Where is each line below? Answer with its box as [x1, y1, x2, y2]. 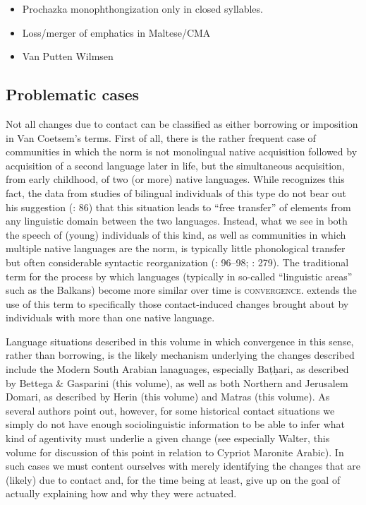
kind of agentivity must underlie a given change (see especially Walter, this [6, 431, 330, 446]
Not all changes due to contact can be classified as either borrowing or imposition [6, 116, 358, 131]
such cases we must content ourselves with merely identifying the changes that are [6, 458, 361, 473]
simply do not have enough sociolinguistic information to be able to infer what [6, 417, 346, 432]
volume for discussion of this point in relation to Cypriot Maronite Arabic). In [6, 444, 344, 459]
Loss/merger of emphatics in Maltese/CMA [22, 25, 211, 40]
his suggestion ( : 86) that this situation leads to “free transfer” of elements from [6, 199, 351, 214]
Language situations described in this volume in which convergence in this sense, [6, 333, 354, 348]
